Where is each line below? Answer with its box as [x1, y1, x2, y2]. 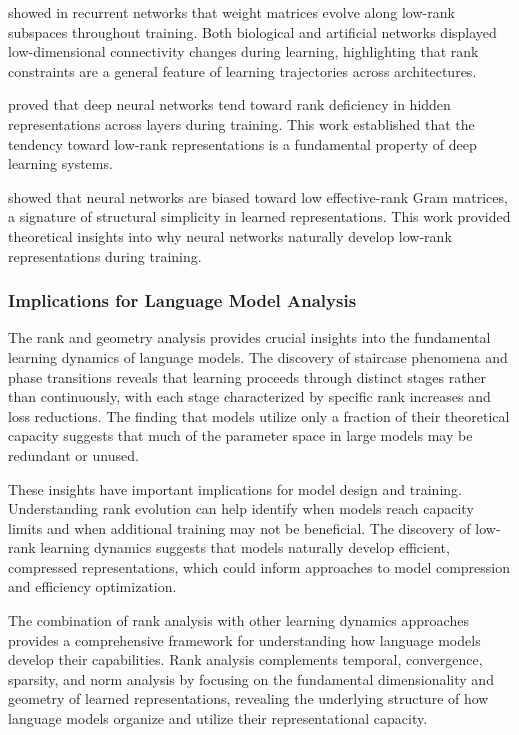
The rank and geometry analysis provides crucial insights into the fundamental [8, 327, 491, 348]
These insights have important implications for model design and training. [8, 478, 462, 499]
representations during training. [8, 245, 202, 266]
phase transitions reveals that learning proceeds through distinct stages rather [8, 366, 487, 387]
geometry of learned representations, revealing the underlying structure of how [8, 688, 489, 709]
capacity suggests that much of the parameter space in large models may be [8, 425, 473, 446]
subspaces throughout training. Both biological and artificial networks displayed [8, 21, 497, 42]
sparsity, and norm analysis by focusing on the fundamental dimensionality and [8, 668, 494, 689]
